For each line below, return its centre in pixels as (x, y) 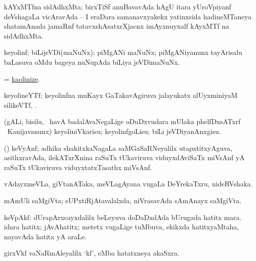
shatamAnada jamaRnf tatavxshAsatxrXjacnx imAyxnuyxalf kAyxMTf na (117, 26)
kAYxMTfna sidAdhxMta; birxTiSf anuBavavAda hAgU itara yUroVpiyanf (118, 6)
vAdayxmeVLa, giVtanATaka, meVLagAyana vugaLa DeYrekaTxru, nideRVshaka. (128, 184)
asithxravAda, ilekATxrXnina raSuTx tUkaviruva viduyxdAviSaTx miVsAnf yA (124, 157)
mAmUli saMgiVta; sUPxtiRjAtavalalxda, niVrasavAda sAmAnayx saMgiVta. (123, 200)
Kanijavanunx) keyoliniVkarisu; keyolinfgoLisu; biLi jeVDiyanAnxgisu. (114, 131)
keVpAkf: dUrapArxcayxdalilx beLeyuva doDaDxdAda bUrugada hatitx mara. (123, 217)
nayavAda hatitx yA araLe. (45, 236)
